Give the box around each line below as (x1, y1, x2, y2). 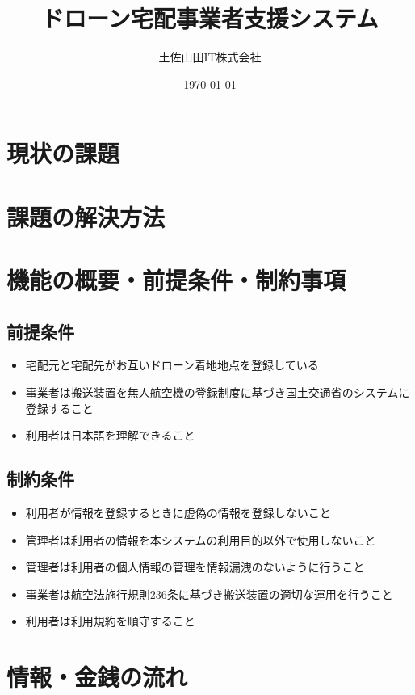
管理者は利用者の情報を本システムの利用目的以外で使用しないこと (25, 531, 376, 548)
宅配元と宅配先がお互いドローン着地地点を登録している (25, 356, 319, 373)
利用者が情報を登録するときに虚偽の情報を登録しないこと (25, 504, 331, 521)
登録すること (25, 399, 94, 416)
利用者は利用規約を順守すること (25, 613, 195, 630)
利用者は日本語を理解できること (25, 427, 195, 444)
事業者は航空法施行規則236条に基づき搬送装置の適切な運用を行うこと (25, 585, 393, 602)
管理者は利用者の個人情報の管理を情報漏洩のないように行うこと (25, 558, 365, 575)
